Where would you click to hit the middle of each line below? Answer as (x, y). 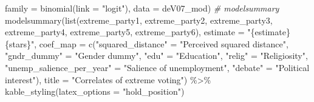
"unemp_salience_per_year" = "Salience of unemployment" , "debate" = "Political (157, 67)
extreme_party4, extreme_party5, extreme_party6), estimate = (125, 32)
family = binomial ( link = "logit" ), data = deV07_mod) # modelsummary (142, 8)
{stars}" (20, 43)
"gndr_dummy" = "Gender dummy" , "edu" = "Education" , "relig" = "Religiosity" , (156, 56)
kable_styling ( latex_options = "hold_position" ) (95, 91)
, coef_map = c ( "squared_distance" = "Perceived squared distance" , (161, 43)
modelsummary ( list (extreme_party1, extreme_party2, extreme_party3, (139, 20)
